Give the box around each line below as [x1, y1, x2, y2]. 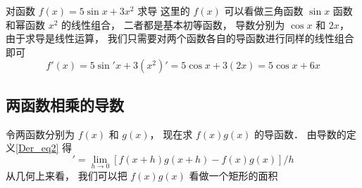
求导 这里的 [137, 4, 190, 18]
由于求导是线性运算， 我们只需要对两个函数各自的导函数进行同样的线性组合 [6, 31, 354, 46]
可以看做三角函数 [224, 4, 304, 18]
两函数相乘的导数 [6, 93, 124, 115]
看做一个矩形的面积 [189, 168, 278, 182]
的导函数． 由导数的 [254, 126, 347, 141]
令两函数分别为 [6, 126, 75, 141]
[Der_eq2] [15, 140, 59, 155]
